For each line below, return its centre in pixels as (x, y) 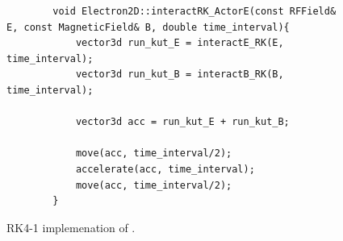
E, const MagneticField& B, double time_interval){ (148, 27)
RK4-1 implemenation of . (71, 227)
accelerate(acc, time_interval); (165, 169)
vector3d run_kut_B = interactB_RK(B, (180, 75)
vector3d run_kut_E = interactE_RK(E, (180, 43)
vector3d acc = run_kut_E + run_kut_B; (182, 122)
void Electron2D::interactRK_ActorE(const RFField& (195, 11)
